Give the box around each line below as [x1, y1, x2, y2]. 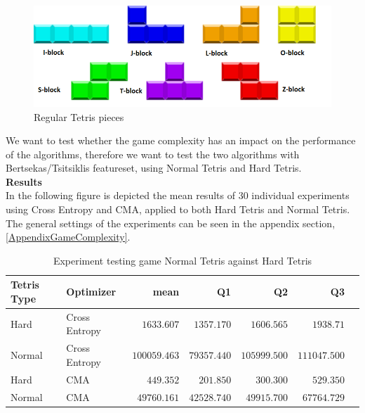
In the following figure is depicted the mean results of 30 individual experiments [6, 188, 350, 203]
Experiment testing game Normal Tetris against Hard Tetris [53, 253, 312, 267]
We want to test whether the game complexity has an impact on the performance [6, 133, 356, 148]
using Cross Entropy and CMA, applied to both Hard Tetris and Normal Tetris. [6, 202, 350, 217]
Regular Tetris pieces [34, 109, 124, 124]
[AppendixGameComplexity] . [6, 229, 131, 244]
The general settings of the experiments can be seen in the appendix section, [6, 215, 336, 230]
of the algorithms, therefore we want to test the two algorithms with [6, 146, 300, 161]
